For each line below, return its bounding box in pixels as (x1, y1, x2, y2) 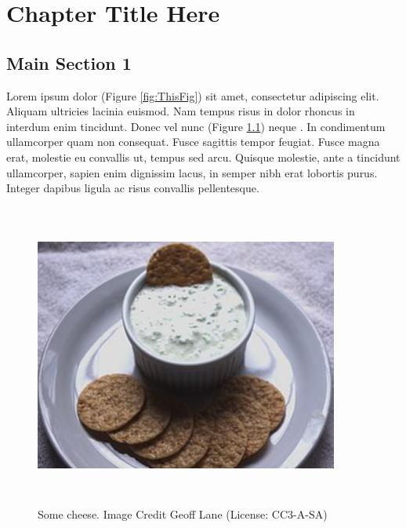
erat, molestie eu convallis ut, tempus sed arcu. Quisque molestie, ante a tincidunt (6, 148, 401, 165)
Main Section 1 (6, 50, 132, 75)
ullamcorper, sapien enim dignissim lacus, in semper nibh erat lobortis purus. (6, 164, 378, 180)
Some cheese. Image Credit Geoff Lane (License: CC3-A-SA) (38, 506, 328, 523)
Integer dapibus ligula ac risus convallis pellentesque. (6, 180, 259, 196)
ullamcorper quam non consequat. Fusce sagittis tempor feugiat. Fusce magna (6, 133, 380, 150)
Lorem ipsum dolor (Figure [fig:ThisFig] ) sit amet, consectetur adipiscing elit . (6, 87, 379, 104)
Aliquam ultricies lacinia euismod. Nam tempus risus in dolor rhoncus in (6, 103, 355, 119)
